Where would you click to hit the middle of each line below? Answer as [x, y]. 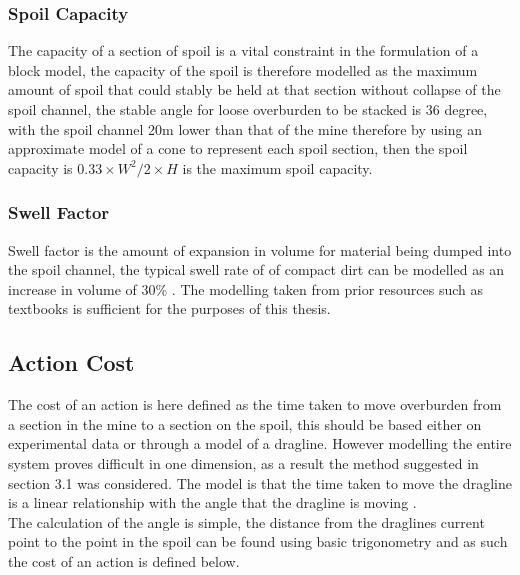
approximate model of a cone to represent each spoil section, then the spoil [238, 148]
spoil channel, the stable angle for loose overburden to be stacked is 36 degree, [248, 109]
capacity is [40, 167]
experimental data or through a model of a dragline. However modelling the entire [260, 443]
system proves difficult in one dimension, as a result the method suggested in [243, 462]
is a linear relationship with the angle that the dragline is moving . [212, 502]
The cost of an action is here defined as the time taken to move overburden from [255, 404]
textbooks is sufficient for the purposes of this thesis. [169, 308]
